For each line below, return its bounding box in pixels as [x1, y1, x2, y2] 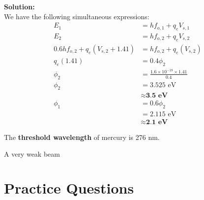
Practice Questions [4, 177, 134, 198]
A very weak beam [4, 148, 60, 159]
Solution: [4, 1, 35, 11]
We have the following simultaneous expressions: [4, 11, 149, 21]
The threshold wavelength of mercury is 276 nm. [4, 132, 160, 142]
